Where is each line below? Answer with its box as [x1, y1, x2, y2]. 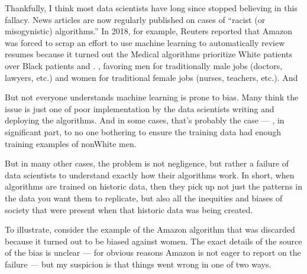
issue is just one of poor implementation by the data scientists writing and [5, 102, 274, 115]
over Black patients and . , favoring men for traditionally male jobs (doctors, [5, 59, 283, 71]
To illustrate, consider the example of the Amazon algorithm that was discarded [5, 223, 295, 236]
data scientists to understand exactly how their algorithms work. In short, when [5, 168, 295, 181]
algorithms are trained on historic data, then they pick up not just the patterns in [5, 180, 302, 193]
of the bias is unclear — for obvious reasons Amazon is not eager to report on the [5, 246, 301, 259]
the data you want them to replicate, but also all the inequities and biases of [5, 191, 283, 204]
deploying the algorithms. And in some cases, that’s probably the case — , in [5, 114, 285, 126]
